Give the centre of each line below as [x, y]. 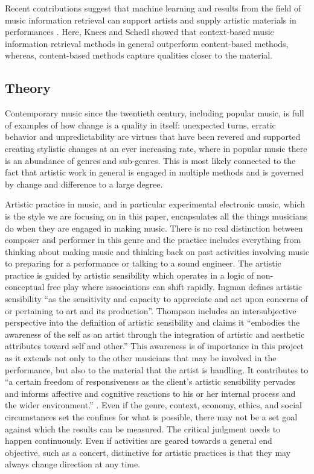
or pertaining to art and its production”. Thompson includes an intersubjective [151, 310]
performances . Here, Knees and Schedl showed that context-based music [139, 32]
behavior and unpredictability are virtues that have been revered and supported [153, 137]
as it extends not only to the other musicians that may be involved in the [141, 358]
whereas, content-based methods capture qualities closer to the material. [139, 55]
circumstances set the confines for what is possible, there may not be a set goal [151, 417]
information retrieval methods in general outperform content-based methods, [147, 43]
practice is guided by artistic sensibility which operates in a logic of [130, 275]
